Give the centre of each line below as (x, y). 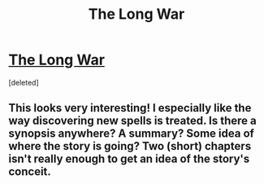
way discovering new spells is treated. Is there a (133, 121)
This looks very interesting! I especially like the (130, 108)
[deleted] (24, 82)
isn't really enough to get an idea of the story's (129, 159)
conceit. (30, 172)
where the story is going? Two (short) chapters (130, 146)
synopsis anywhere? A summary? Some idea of (131, 134)
